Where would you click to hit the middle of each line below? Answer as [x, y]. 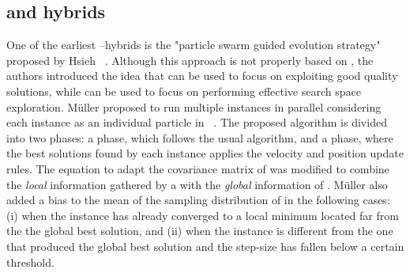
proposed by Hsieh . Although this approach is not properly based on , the [190, 60]
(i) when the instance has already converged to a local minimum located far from [203, 215]
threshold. [30, 262]
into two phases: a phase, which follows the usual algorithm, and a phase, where [200, 137]
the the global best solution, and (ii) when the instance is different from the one [200, 231]
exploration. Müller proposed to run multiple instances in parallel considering [194, 106]
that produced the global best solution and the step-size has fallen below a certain [205, 246]
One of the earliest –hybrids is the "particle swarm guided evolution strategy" [194, 45]
